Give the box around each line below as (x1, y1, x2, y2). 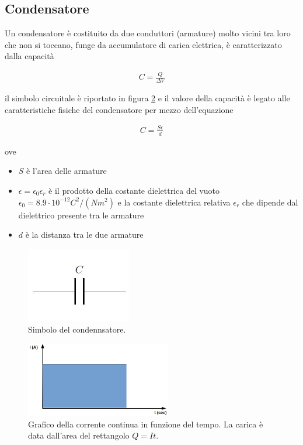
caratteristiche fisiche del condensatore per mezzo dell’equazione (5, 103, 234, 115)
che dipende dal (242, 196, 298, 208)
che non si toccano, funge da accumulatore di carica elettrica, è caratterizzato (5, 38, 282, 50)
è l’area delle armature (26, 165, 107, 177)
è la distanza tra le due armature (25, 228, 144, 241)
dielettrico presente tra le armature (18, 208, 144, 221)
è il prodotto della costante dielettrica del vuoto (48, 184, 220, 196)
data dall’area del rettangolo (28, 429, 130, 441)
